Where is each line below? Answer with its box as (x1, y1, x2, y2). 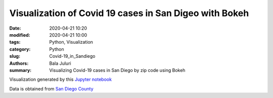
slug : (9, 53, 20, 59)
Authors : (9, 60, 29, 66)
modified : (9, 32, 30, 38)
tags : (9, 39, 21, 45)
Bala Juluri (49, 60, 71, 66)
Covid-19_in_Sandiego (49, 53, 96, 59)
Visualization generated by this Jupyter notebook (9, 76, 112, 82)
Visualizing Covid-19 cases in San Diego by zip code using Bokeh (49, 67, 186, 73)
